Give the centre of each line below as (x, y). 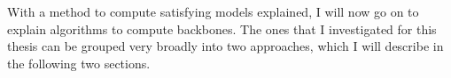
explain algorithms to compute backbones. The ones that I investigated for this (222, 28)
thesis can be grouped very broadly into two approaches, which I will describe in (225, 46)
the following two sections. (79, 63)
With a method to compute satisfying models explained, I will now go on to (213, 11)
